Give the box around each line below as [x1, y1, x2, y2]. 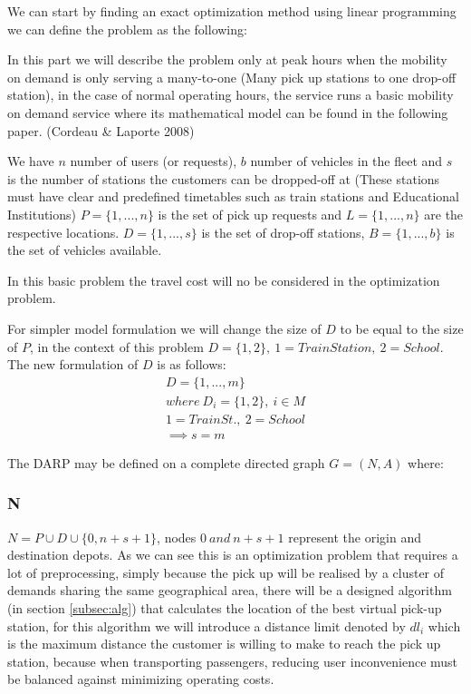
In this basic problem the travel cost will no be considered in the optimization [7, 270, 440, 289]
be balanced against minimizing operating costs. [7, 670, 274, 689]
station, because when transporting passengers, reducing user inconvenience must [7, 651, 458, 670]
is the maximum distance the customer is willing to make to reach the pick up [7, 634, 441, 653]
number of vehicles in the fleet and [250, 152, 443, 171]
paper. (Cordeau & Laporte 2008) [7, 121, 195, 140]
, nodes [157, 527, 197, 546]
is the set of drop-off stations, [201, 222, 365, 241]
